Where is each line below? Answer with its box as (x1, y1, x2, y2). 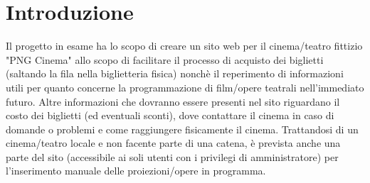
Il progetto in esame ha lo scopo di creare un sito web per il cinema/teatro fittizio (6, 38, 363, 53)
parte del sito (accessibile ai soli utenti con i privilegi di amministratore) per (6, 149, 339, 164)
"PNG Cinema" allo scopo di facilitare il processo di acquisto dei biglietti (6, 52, 324, 67)
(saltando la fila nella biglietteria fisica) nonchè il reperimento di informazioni (6, 66, 344, 81)
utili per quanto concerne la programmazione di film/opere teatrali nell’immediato (6, 79, 364, 94)
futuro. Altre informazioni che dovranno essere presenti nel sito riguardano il (6, 94, 340, 109)
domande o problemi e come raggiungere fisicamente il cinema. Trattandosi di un (6, 121, 359, 136)
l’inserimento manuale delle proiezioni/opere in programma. (6, 163, 266, 178)
